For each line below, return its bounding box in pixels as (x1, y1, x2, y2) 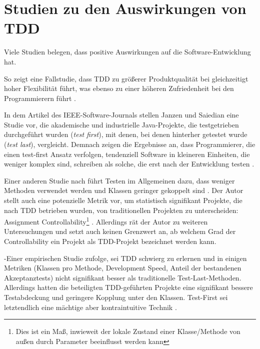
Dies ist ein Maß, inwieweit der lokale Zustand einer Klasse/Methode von (15, 326, 240, 336)
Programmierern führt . (4, 92, 76, 103)
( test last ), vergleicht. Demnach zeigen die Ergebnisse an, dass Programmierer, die (4, 139, 255, 149)
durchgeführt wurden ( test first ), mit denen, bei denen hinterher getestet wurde (4, 129, 247, 139)
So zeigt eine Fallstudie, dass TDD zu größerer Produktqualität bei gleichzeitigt (4, 73, 248, 83)
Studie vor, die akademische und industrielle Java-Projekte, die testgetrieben (4, 119, 239, 129)
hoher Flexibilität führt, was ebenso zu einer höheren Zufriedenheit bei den (4, 83, 234, 93)
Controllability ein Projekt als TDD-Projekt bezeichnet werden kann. (4, 236, 216, 246)
